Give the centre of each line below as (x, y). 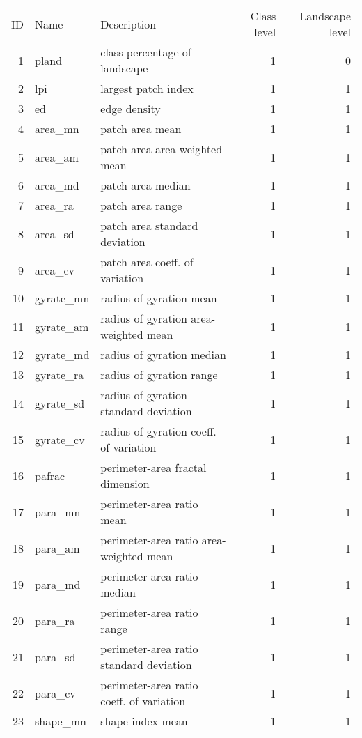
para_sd (55, 656)
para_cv (55, 693)
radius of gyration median (163, 354)
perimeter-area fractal (154, 467)
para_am (57, 548)
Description (128, 24)
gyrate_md (62, 354)
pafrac (50, 475)
